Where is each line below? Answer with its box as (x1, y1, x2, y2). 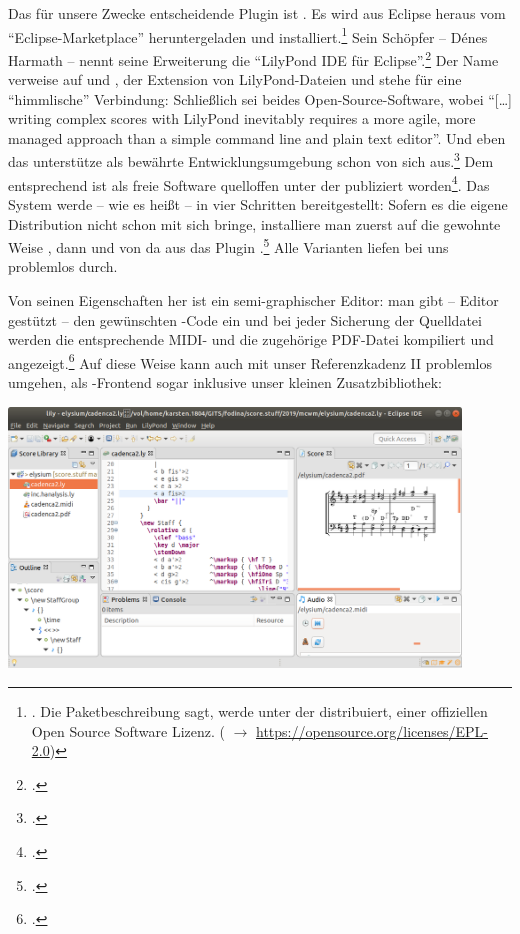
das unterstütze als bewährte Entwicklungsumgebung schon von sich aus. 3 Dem (8, 148, 494, 172)
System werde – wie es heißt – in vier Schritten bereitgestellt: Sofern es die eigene (8, 193, 508, 214)
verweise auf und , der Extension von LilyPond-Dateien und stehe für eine (8, 69, 462, 90)
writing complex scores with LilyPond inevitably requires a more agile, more (8, 108, 476, 129)
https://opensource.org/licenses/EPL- (256, 720, 489, 741)
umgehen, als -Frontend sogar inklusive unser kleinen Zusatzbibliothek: (8, 372, 442, 393)
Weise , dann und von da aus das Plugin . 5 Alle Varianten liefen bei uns (8, 234, 449, 257)
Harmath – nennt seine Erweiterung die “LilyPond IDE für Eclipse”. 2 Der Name (8, 46, 499, 70)
